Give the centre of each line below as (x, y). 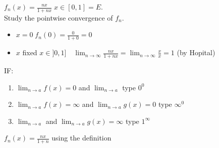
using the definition (81, 138)
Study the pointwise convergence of (59, 17)
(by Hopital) (196, 52)
